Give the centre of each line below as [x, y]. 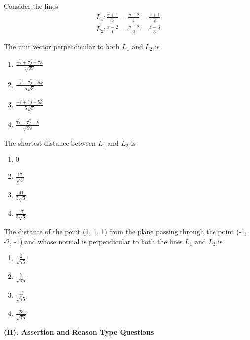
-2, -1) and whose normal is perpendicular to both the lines [93, 241]
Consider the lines [31, 6]
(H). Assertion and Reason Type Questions [79, 332]
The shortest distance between [50, 142]
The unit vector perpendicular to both [62, 46]
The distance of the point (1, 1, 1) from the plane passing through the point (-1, [125, 232]
